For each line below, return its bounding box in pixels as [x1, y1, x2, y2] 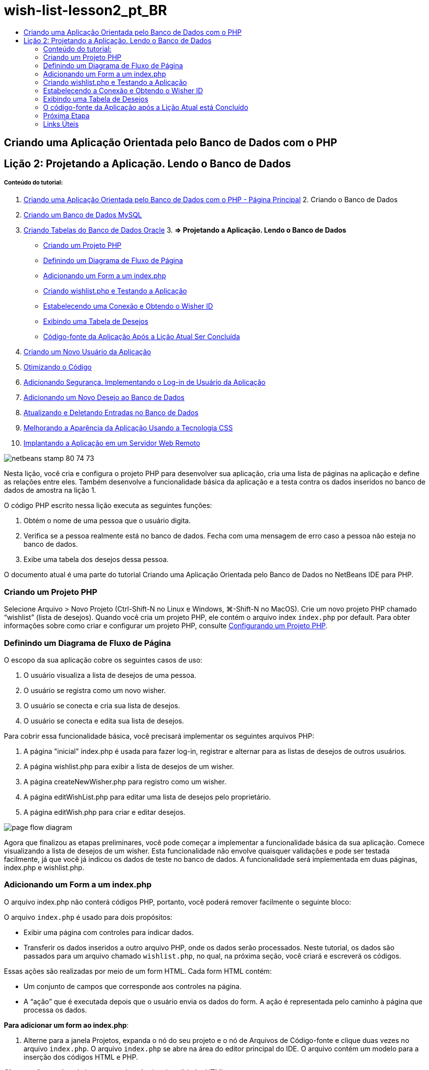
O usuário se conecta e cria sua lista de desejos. [24, 701, 180, 710]
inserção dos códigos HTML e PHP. [24, 1052, 138, 1061]
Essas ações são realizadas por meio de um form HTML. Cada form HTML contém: [4, 966, 272, 975]
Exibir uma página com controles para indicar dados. [24, 928, 194, 936]
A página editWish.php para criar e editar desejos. [24, 807, 185, 816]
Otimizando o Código [24, 363, 92, 372]
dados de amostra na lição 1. [4, 486, 96, 495]
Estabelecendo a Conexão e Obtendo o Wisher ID [43, 86, 203, 95]
